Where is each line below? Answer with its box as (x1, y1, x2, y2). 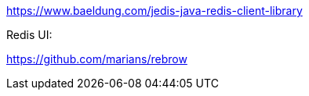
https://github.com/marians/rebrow (6, 52, 187, 66)
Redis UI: (6, 28, 53, 41)
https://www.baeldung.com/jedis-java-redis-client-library (6, 4, 303, 17)
